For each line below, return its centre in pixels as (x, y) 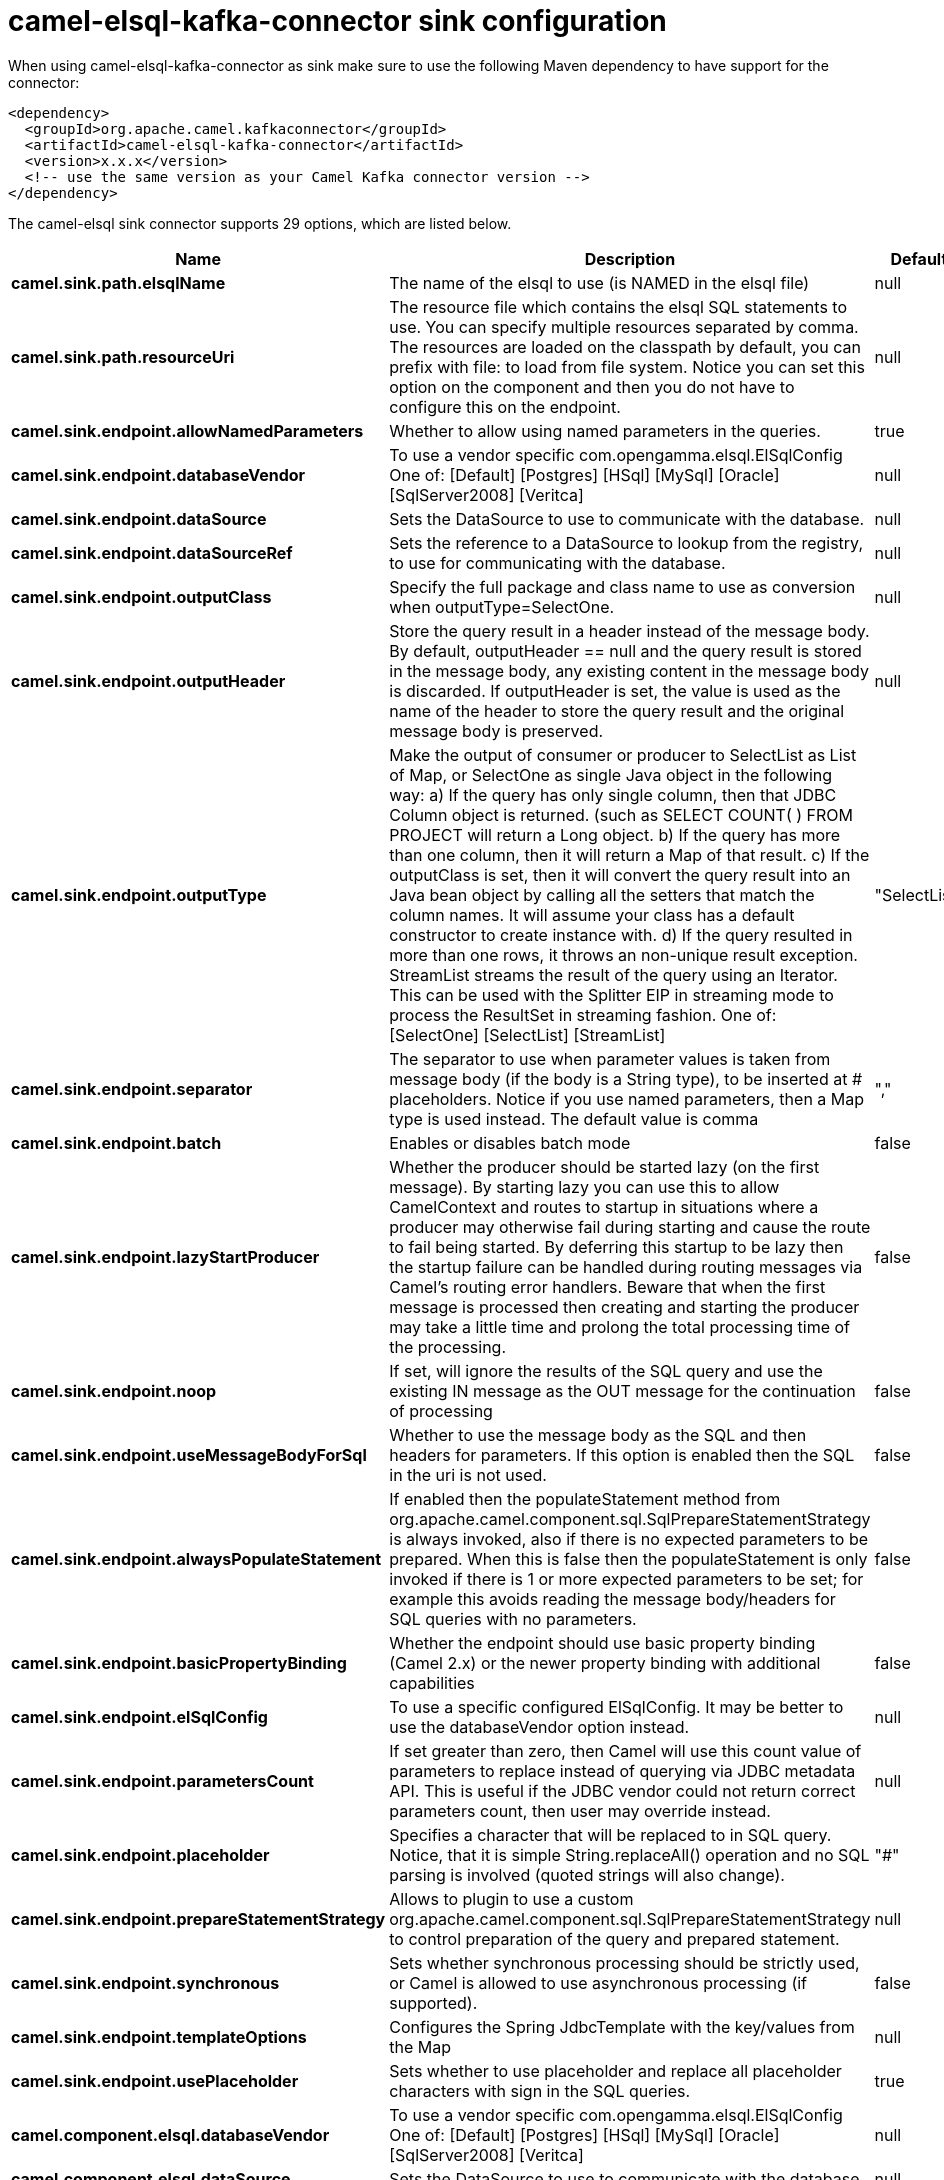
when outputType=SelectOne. (502, 606)
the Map (420, 2046)
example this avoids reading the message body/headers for (612, 1598)
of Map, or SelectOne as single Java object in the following (611, 774)
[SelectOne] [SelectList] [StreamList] (527, 1034)
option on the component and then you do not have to (592, 386)
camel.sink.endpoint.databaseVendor (158, 474)
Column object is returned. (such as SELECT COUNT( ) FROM (621, 814)
